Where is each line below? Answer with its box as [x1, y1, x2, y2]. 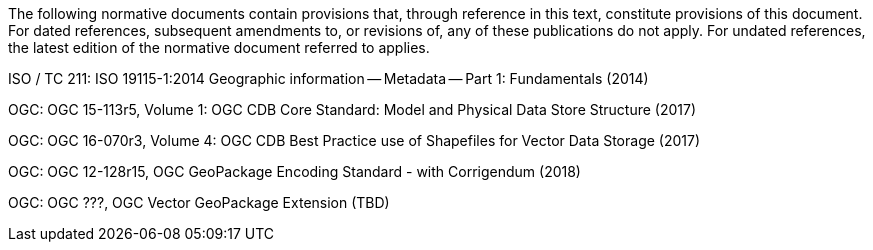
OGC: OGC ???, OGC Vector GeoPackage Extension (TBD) [8, 194, 390, 211]
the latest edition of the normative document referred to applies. [8, 39, 430, 56]
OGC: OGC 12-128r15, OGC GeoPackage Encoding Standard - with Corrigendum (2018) [8, 163, 581, 180]
